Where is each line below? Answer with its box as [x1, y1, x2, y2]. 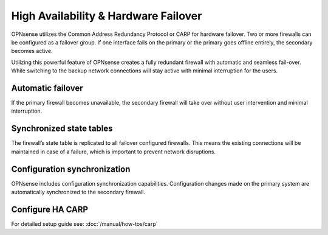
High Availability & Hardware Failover [11, 9, 202, 23]
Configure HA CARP [11, 204, 88, 214]
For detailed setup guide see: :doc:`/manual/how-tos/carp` [11, 220, 158, 228]
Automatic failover [11, 83, 83, 93]
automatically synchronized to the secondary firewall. [11, 189, 146, 195]
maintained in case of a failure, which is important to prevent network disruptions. [11, 148, 216, 155]
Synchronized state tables [11, 124, 113, 134]
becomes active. [11, 47, 53, 55]
